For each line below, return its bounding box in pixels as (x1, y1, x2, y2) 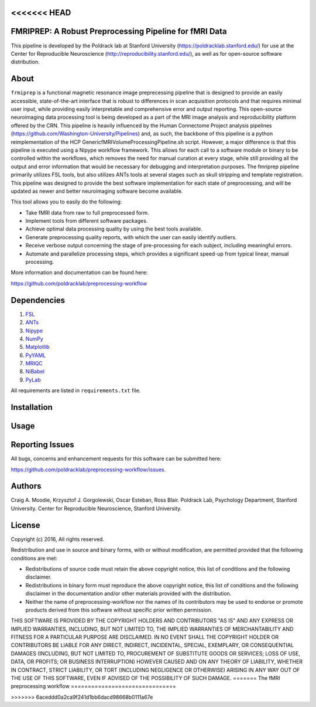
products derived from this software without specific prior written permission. (25, 606, 213, 613)
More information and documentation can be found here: (11, 269, 148, 276)
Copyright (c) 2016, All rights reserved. (11, 535, 105, 542)
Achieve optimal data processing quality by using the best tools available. (25, 226, 203, 233)
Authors (11, 481, 42, 491)
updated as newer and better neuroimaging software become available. (11, 188, 183, 195)
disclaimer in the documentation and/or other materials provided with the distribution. (25, 590, 232, 597)
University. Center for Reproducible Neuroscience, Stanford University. (11, 505, 182, 512)
